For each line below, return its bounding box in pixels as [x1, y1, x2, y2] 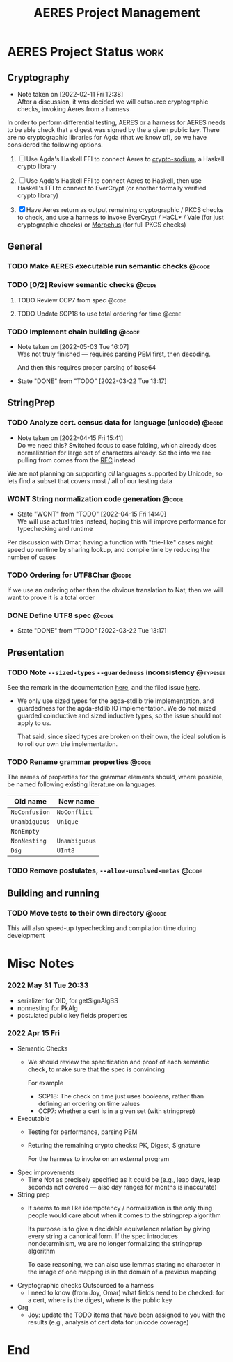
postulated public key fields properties [17, 1011, 128, 1019]
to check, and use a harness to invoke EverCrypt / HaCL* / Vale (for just [17, 213, 224, 221]
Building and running [7, 887, 99, 899]
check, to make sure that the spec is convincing [27, 1065, 166, 1073]
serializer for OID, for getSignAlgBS [17, 996, 118, 1005]
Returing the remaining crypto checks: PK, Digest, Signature [27, 1141, 200, 1149]
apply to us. [17, 719, 51, 727]
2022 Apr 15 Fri [7, 1028, 61, 1038]
